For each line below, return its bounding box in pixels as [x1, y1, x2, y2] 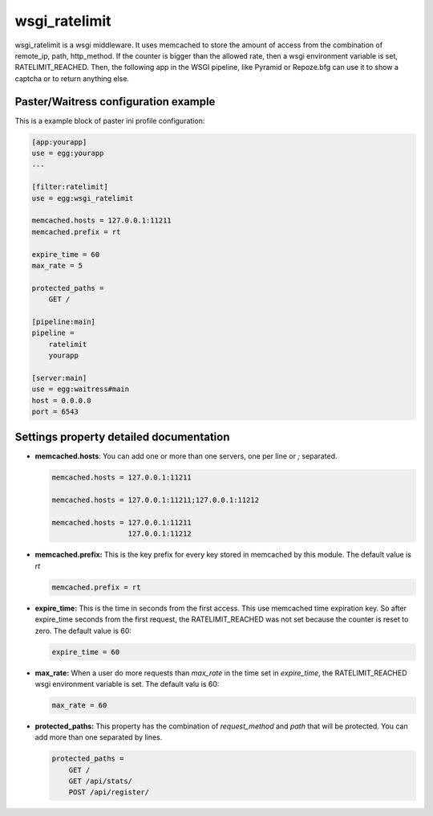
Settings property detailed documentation [14, 430, 230, 444]
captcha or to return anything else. [14, 73, 130, 84]
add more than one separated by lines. [34, 732, 163, 742]
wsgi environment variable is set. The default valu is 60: [34, 679, 220, 688]
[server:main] [31, 373, 87, 382]
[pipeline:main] [31, 317, 96, 326]
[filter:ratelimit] [31, 182, 108, 192]
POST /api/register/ [68, 788, 150, 797]
